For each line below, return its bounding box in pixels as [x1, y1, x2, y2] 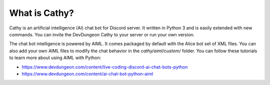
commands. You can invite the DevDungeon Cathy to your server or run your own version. [9, 31, 195, 37]
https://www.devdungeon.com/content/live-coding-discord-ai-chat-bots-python [21, 64, 188, 70]
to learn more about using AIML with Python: [9, 55, 101, 61]
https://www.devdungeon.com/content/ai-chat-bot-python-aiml [21, 71, 153, 77]
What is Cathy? [9, 7, 74, 18]
